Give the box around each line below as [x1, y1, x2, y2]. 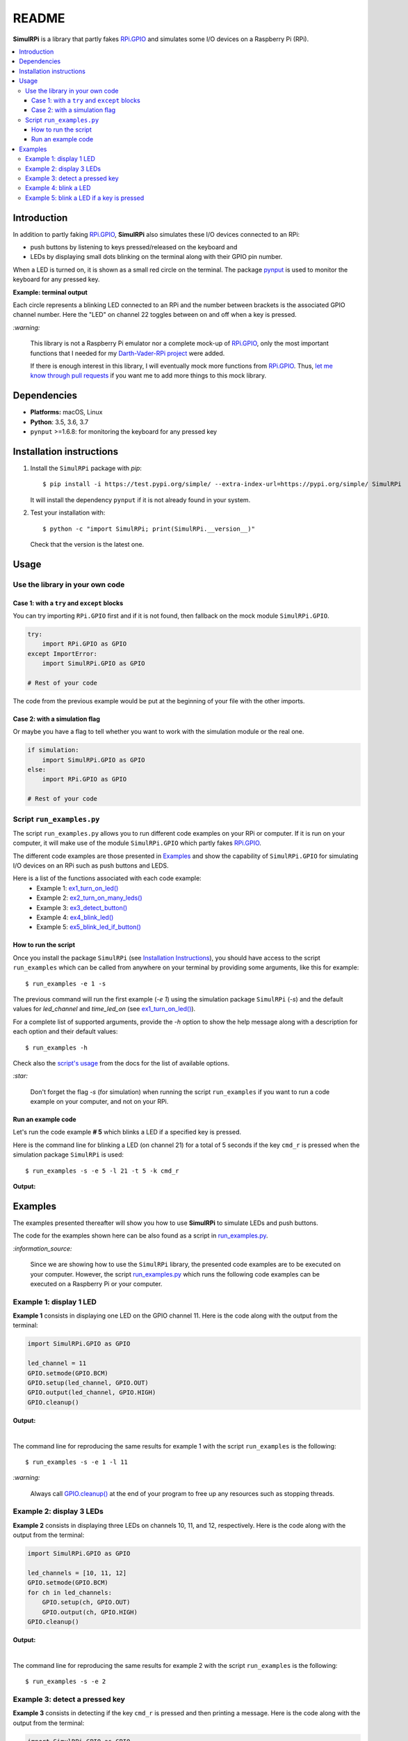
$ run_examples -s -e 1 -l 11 [25, 1458, 129, 1466]
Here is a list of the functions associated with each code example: [13, 874, 202, 882]
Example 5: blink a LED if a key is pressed [25, 194, 145, 202]
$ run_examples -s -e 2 [25, 1678, 106, 1685]
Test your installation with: [30, 508, 106, 517]
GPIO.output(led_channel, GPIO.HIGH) [27, 1389, 156, 1396]
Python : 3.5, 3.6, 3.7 [30, 418, 89, 426]
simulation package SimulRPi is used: [13, 1150, 124, 1159]
